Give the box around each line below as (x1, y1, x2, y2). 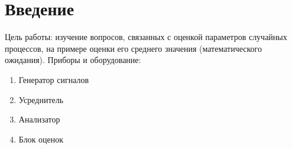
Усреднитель (18, 93, 64, 105)
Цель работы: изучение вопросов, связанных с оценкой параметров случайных (5, 31, 287, 43)
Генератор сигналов (18, 73, 89, 85)
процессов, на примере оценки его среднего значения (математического (5, 42, 262, 54)
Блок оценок (18, 133, 64, 145)
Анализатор (18, 113, 60, 125)
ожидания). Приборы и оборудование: (5, 54, 141, 66)
